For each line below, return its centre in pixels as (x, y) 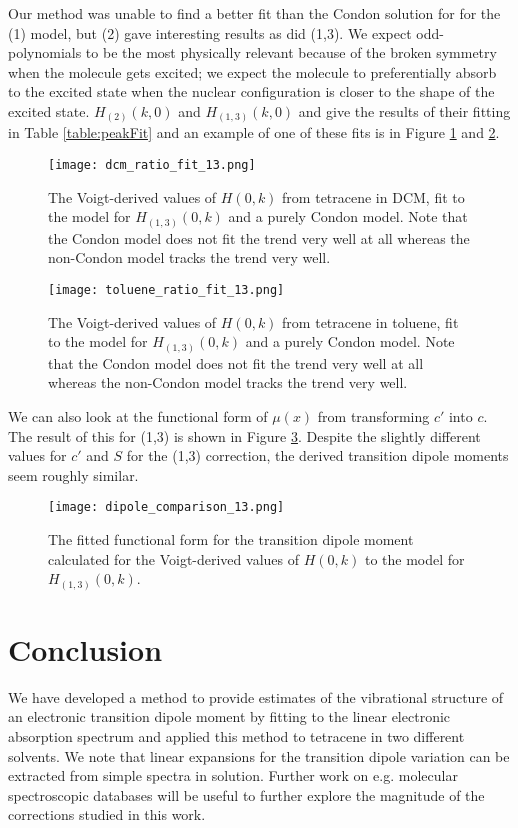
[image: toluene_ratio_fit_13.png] (166, 290)
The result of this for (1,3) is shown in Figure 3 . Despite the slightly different (244, 435)
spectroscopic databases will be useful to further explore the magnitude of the (246, 794)
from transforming (373, 415)
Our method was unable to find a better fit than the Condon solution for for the (254, 13)
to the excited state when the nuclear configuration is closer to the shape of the (251, 91)
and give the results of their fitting (404, 110)
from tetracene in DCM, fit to (373, 196)
